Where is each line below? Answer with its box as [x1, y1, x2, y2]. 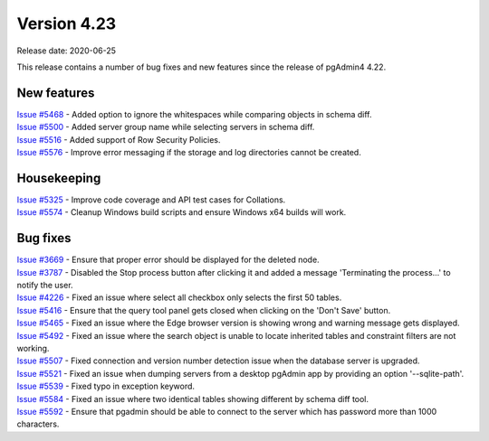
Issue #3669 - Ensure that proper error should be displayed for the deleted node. [16, 254, 321, 266]
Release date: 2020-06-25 [16, 45, 117, 56]
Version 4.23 [16, 14, 117, 33]
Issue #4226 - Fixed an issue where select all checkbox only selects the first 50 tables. [16, 292, 342, 303]
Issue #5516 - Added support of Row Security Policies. [16, 134, 221, 145]
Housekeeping [16, 170, 101, 185]
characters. [16, 418, 60, 429]
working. [16, 342, 50, 353]
